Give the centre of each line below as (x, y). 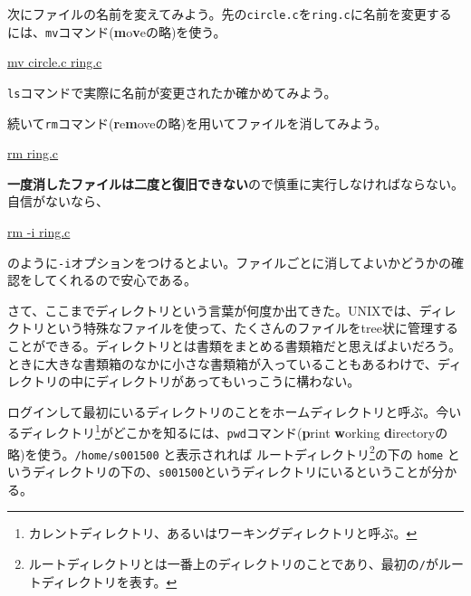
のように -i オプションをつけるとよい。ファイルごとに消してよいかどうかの (229, 262)
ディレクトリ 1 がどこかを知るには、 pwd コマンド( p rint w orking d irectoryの (234, 431)
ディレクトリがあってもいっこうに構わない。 (228, 381)
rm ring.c (33, 153)
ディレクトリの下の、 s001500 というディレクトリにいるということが (232, 472)
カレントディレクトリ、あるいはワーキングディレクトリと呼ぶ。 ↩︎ (223, 533)
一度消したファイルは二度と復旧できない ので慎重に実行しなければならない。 (235, 183)
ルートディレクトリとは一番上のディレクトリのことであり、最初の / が (233, 563)
